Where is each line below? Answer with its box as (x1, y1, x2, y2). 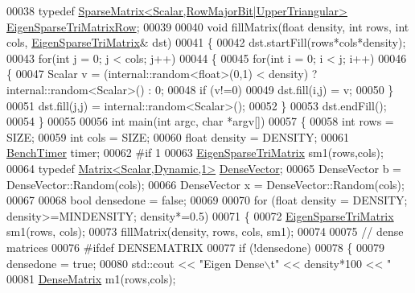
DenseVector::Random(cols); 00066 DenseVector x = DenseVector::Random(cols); (6, 175, 405, 192)
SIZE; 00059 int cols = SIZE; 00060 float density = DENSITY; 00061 (6, 128, 350, 145)
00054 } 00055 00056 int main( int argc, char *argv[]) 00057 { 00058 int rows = (6, 113, 394, 130)
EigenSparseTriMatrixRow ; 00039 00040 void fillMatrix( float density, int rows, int (6, 18, 409, 35)
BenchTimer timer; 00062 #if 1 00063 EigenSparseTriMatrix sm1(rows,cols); (6, 144, 384, 161)
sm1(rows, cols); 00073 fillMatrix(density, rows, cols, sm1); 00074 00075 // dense (6, 223, 404, 240)
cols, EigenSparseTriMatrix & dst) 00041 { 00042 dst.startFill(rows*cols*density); (6, 34, 406, 51)
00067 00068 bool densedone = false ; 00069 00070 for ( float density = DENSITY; (6, 192, 408, 208)
